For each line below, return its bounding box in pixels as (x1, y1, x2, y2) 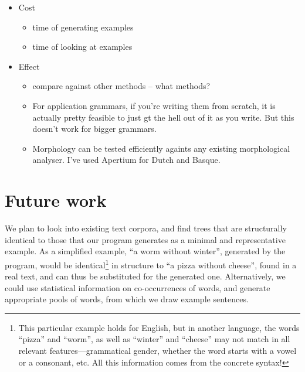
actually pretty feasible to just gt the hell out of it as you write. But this (32, 111, 294, 123)
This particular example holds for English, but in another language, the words (18, 321, 300, 333)
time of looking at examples (32, 40, 133, 53)
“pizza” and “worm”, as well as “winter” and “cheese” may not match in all (18, 333, 290, 345)
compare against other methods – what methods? (32, 80, 211, 92)
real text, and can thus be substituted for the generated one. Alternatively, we (5, 270, 286, 282)
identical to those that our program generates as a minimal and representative (5, 233, 286, 245)
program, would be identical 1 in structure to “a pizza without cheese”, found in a (5, 257, 297, 271)
